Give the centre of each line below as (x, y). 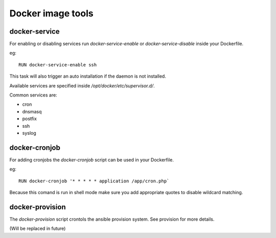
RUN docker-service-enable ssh (58, 65)
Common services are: (33, 95)
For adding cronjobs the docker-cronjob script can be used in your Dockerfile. (91, 160)
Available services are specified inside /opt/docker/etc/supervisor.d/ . (82, 86)
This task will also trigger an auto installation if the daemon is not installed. (88, 76)
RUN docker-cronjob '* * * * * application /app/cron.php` (94, 181)
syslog (29, 133)
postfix (29, 119)
